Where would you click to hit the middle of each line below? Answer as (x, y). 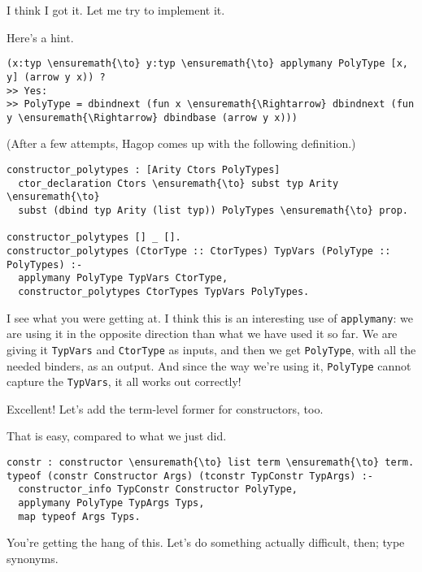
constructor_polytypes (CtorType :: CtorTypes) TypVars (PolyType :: (199, 251)
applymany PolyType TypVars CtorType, (123, 278)
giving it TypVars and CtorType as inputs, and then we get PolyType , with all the (211, 349)
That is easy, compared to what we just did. (117, 436)
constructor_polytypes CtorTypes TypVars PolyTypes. (164, 291)
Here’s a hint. (40, 37)
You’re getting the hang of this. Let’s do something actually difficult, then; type (206, 542)
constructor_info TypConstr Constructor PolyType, (158, 490)
